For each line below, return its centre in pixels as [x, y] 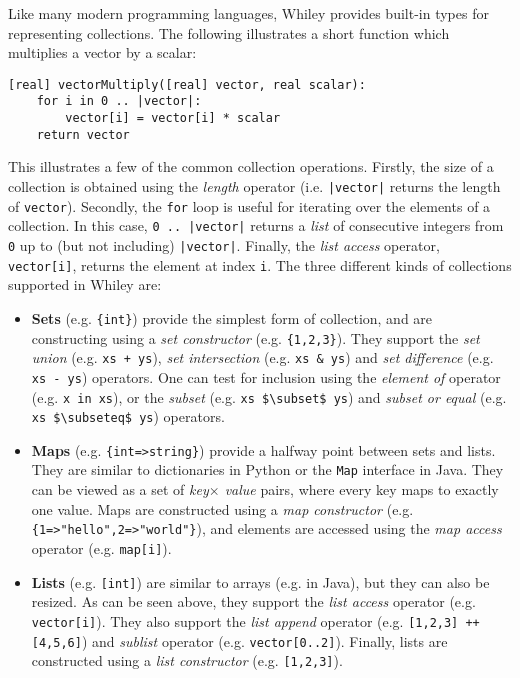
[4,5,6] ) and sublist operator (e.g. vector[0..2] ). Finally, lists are [239, 640]
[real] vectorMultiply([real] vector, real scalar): [187, 84]
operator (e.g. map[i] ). [101, 547]
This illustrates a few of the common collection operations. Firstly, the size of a [251, 166]
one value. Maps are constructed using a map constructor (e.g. [222, 508]
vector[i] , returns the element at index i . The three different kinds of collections [260, 264]
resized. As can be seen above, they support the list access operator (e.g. [253, 601]
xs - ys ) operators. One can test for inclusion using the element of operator [266, 376]
